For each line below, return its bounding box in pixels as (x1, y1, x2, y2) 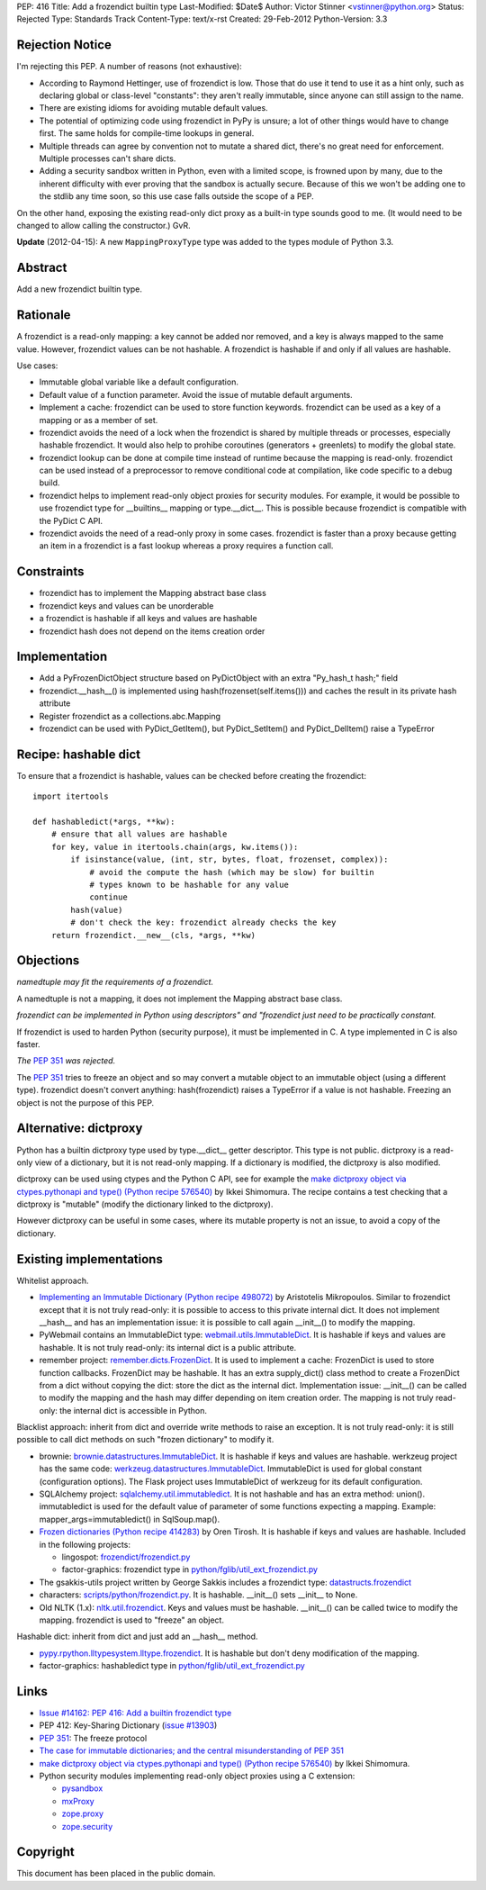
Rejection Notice (16, 37, 112, 53)
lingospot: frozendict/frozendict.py (61, 1551, 191, 1562)
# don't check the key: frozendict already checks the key (70, 918, 337, 927)
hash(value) (70, 905, 123, 915)
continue (89, 892, 128, 902)
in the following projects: (39, 1539, 130, 1550)
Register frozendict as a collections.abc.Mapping (39, 710, 220, 721)
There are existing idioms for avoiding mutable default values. (39, 103, 269, 113)
